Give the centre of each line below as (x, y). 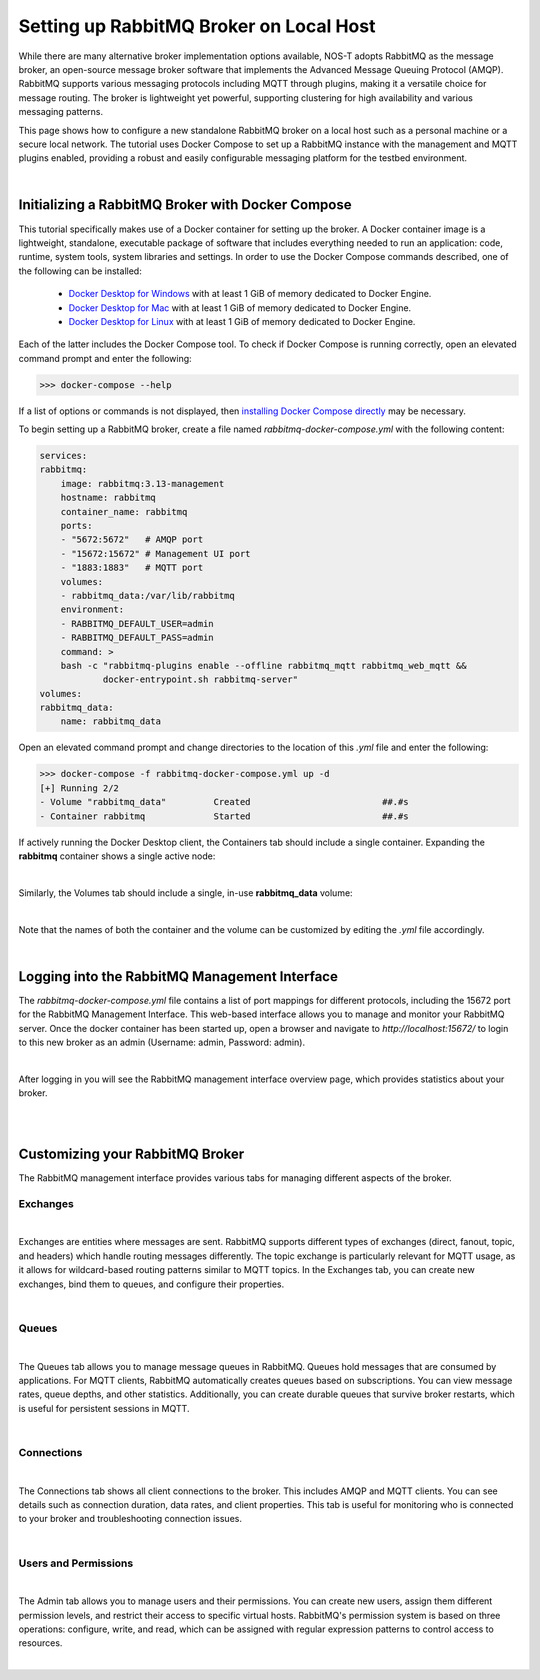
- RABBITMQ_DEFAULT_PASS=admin (137, 638)
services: (63, 456)
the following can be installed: (80, 271)
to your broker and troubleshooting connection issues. (130, 1519)
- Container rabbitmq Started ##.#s (224, 816)
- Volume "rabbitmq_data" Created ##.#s (224, 802)
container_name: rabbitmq (124, 511)
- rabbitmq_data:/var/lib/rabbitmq (147, 595)
